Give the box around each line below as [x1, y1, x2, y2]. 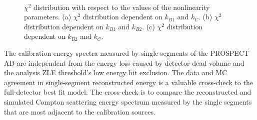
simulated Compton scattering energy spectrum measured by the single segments [4, 96, 252, 107]
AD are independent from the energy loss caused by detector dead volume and [4, 57, 244, 68]
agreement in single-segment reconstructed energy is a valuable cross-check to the [4, 77, 253, 87]
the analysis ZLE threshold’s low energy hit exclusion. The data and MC [4, 67, 227, 78]
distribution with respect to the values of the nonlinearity [33, 1, 210, 12]
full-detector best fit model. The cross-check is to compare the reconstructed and [4, 87, 251, 97]
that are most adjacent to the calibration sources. [4, 106, 155, 117]
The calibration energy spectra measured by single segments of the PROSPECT [4, 47, 249, 58]
